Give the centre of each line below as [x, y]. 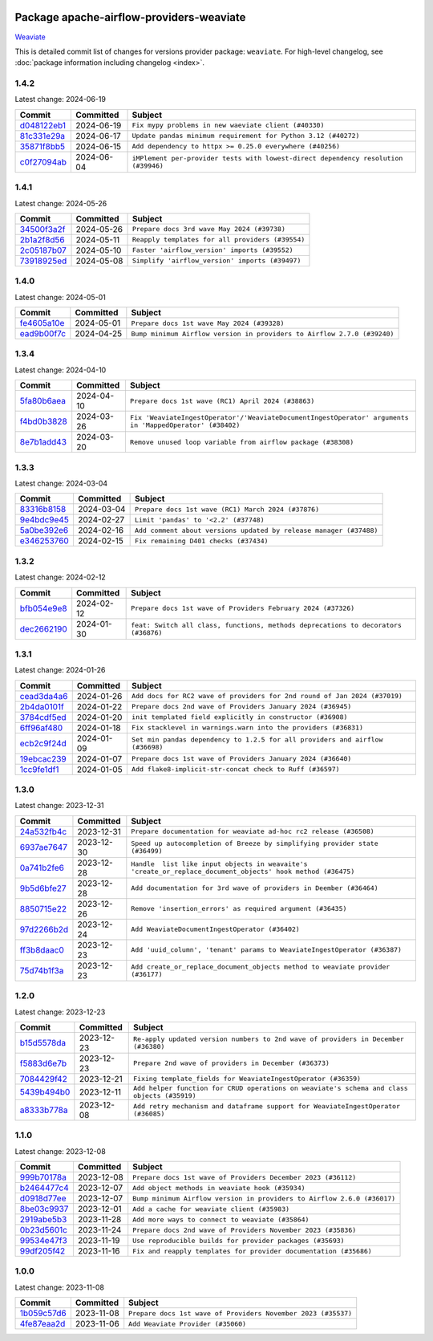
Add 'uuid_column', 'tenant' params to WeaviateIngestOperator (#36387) [267, 950]
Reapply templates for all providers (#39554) [219, 240]
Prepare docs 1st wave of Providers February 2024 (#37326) [243, 609]
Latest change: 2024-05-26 [61, 203]
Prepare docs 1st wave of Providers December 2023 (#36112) [245, 1177]
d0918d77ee [43, 1198]
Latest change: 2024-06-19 [60, 100]
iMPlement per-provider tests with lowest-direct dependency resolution [267, 158]
